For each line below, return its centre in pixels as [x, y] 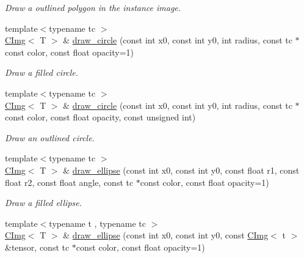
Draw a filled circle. [42, 72]
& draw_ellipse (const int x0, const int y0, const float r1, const [181, 170]
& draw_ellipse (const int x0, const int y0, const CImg [166, 235]
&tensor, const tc [37, 247]
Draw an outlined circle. [50, 137]
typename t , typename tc [97, 223]
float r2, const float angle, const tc [69, 182]
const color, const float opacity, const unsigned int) [100, 117]
